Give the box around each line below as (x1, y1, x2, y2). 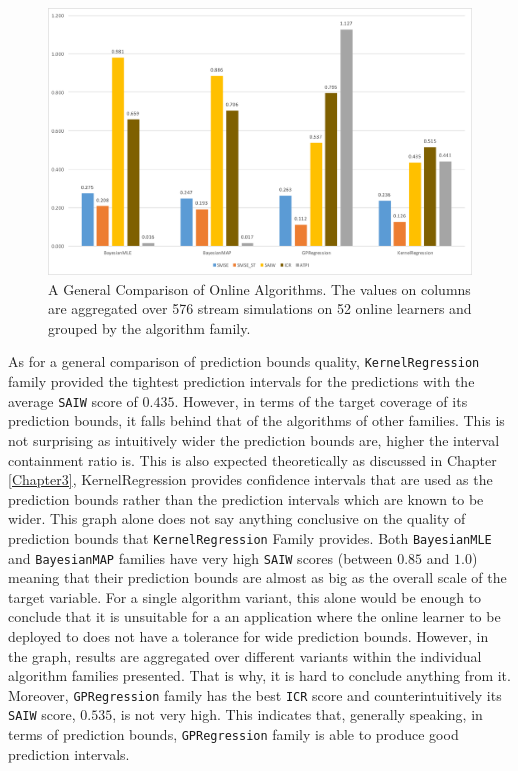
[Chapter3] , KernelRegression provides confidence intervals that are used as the (8, 469, 493, 490)
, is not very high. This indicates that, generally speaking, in (112, 704, 483, 725)
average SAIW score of (8, 390, 138, 411)
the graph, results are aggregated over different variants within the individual (8, 645, 482, 666)
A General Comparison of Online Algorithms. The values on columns (48, 278, 471, 299)
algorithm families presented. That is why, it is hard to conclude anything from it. (8, 665, 511, 686)
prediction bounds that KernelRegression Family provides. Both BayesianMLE (8, 527, 492, 548)
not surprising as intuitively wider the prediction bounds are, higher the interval (8, 429, 500, 450)
